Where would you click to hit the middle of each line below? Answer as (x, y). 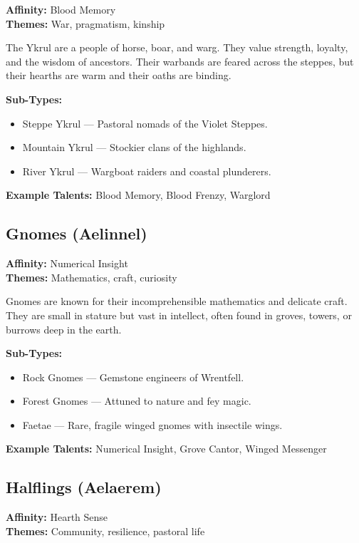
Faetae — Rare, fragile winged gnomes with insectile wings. (152, 424)
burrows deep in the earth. (64, 329)
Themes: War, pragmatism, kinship (85, 23)
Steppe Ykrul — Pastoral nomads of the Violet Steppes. (145, 123)
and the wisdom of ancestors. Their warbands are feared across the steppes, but (180, 61)
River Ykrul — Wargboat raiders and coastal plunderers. (147, 171)
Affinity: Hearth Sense (57, 517)
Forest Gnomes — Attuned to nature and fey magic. (137, 401)
